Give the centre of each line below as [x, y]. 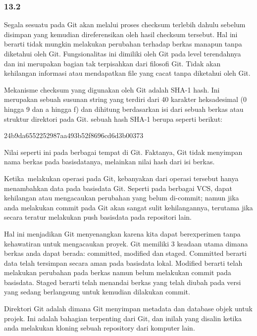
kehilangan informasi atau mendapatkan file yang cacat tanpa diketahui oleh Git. [127, 73]
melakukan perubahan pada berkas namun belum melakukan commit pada [118, 272]
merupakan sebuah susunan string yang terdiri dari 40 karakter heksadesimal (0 [125, 99]
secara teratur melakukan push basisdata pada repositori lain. [98, 217]
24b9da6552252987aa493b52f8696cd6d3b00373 [74, 135]
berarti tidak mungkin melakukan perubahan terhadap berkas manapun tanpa [123, 44]
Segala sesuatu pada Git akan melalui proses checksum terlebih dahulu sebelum [125, 24]
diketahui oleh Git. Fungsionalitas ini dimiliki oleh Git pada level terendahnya [123, 53]
